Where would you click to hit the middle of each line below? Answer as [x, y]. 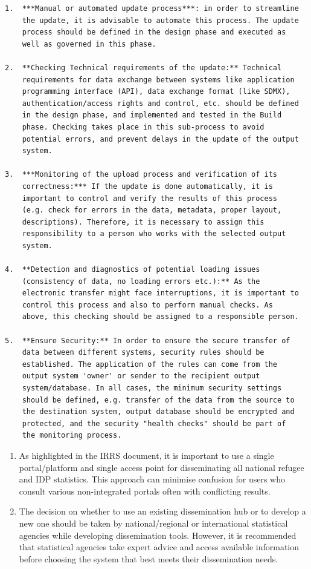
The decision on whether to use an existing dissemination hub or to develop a [162, 511]
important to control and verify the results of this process [150, 198]
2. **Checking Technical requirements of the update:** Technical [143, 67]
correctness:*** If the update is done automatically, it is [147, 186]
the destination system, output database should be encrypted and [158, 412]
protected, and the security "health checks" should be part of [154, 423]
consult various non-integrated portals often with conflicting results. [145, 491]
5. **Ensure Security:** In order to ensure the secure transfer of [148, 340]
